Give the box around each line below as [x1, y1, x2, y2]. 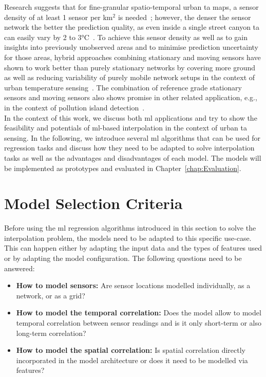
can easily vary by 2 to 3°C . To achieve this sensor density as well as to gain [4, 31, 248, 42]
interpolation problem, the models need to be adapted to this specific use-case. [4, 232, 252, 243]
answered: [4, 262, 35, 273]
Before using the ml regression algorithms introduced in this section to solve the [4, 222, 256, 233]
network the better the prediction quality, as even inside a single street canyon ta [4, 22, 260, 32]
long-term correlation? [16, 327, 86, 338]
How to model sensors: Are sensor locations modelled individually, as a [16, 280, 251, 291]
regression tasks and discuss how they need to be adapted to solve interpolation [4, 142, 255, 153]
